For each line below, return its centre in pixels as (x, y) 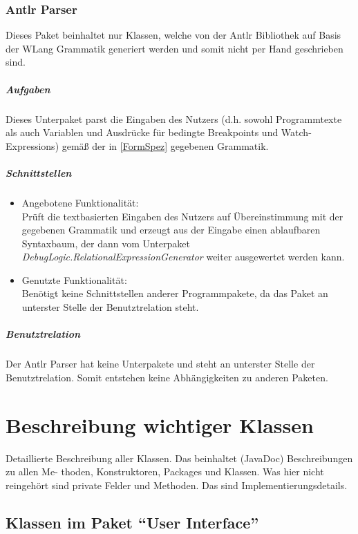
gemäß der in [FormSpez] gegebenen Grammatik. (165, 145)
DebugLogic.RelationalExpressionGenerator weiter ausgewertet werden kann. (183, 257)
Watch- (296, 132)
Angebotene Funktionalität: (80, 202)
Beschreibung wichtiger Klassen (160, 425)
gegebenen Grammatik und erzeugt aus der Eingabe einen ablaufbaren (171, 230)
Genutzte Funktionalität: (74, 279)
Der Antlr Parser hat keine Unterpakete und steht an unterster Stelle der (160, 364)
